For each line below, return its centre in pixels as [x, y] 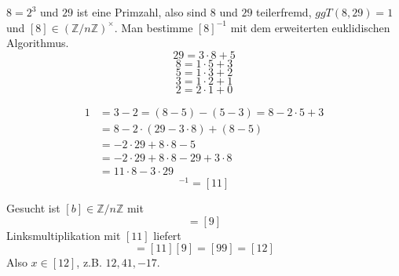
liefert [167, 235]
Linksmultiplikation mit [64, 235]
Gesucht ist [33, 208]
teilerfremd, [284, 12]
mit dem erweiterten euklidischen [310, 27]
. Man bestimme [154, 27]
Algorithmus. [38, 43]
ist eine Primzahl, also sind [142, 12]
